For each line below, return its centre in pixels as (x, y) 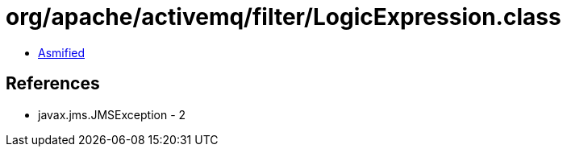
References (53, 84)
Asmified (62, 52)
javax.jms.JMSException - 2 (112, 114)
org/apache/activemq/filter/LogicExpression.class (283, 17)
